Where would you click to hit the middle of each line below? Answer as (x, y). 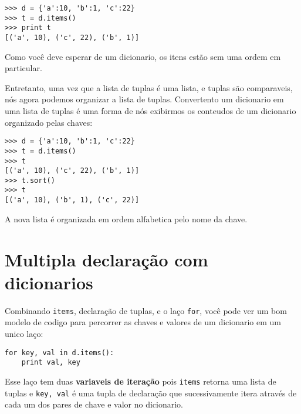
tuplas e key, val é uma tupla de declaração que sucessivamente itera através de (151, 393)
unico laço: (24, 333)
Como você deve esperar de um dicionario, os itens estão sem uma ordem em (143, 56)
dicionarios (49, 282)
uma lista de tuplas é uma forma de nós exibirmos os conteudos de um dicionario (150, 111)
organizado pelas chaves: (49, 122)
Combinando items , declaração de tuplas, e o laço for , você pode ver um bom (146, 310)
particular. (23, 68)
